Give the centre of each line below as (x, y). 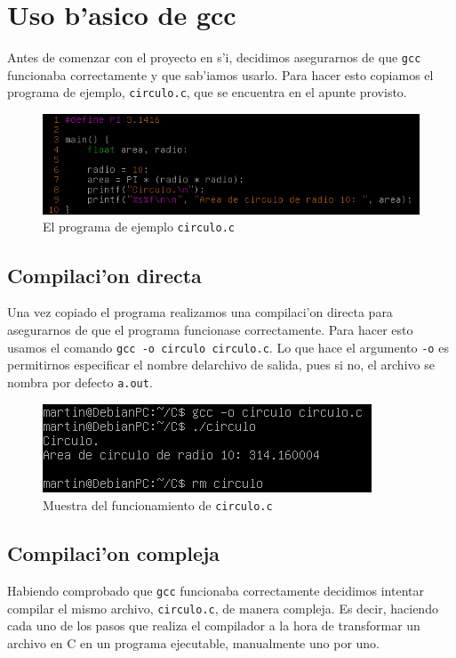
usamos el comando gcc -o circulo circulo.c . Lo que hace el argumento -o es (228, 347)
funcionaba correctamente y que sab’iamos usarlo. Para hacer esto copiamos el (220, 74)
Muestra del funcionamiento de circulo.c (158, 505)
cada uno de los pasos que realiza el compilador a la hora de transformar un (214, 626)
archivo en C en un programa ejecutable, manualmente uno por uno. (194, 642)
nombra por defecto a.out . (80, 382)
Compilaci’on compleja (114, 553)
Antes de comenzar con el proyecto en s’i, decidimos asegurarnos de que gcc (214, 57)
